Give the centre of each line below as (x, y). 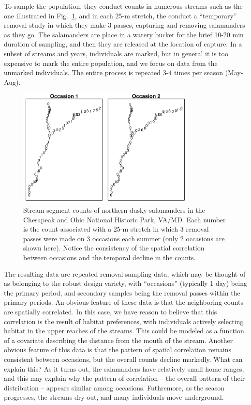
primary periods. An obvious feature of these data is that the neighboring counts (124, 302)
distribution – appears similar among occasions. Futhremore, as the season (114, 387)
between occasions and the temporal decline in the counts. (110, 257)
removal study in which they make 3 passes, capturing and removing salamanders (125, 25)
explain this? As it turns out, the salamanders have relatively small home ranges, (124, 368)
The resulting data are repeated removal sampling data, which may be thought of (125, 273)
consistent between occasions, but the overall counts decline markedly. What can (123, 359)
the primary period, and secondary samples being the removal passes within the (122, 292)
